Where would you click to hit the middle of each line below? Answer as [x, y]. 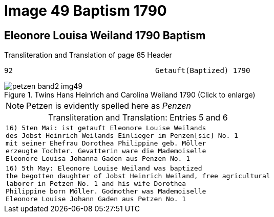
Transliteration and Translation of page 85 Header [88, 55]
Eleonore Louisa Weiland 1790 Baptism [105, 35]
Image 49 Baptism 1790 [86, 11]
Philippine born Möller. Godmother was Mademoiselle [106, 191]
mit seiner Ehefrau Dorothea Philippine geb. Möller [106, 143]
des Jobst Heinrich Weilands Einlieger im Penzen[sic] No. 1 [122, 136]
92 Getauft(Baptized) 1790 [127, 71]
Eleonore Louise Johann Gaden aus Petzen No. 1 [96, 199]
